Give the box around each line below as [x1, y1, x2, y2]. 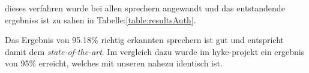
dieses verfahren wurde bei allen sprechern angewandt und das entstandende [5, 2, 285, 14]
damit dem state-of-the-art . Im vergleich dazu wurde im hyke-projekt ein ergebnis [5, 45, 305, 57]
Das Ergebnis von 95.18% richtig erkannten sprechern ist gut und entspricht [5, 34, 284, 46]
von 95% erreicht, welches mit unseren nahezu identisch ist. [5, 57, 223, 69]
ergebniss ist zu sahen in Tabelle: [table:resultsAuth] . [5, 13, 196, 26]
